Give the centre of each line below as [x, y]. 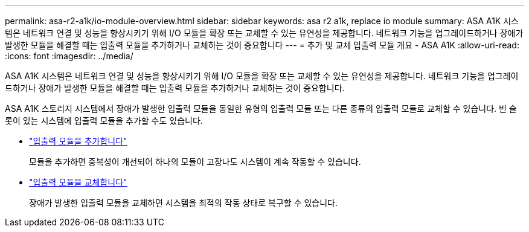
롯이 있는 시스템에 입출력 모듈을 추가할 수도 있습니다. [104, 121]
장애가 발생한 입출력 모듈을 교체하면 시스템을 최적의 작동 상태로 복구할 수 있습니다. [184, 203]
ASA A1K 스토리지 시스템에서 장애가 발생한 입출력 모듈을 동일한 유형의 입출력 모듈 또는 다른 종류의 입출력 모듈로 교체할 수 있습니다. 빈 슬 [261, 108]
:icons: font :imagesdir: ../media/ [69, 56]
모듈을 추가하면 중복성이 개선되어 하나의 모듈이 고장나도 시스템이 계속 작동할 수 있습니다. [195, 162]
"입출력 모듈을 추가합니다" [78, 141]
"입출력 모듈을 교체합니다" [78, 182]
